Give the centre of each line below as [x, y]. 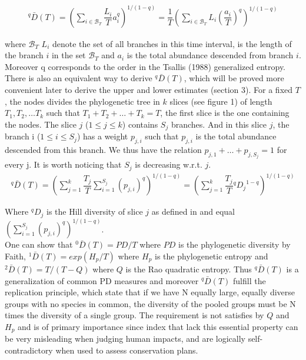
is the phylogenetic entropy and [212, 256]
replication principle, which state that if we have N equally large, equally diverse [150, 292]
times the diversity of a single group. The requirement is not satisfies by [134, 315]
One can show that [39, 244]
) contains [140, 124]
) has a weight [102, 136]
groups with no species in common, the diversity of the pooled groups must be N [150, 303]
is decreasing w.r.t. [169, 164]
